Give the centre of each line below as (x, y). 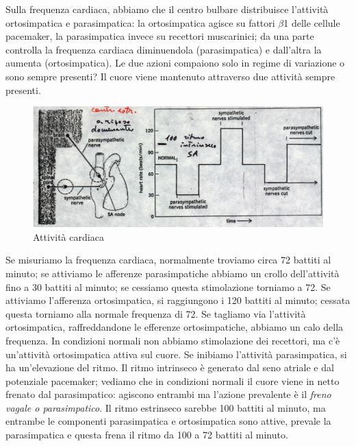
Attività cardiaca (68, 236)
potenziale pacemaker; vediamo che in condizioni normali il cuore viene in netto (173, 380)
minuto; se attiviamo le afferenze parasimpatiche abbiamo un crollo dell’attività (173, 273)
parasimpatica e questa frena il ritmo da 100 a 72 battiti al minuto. (147, 435)
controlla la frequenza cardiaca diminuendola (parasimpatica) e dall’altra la (164, 49)
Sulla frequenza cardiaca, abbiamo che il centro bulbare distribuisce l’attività (167, 9)
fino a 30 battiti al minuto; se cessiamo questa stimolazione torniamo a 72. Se (168, 286)
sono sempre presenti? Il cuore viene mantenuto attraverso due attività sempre (170, 76)
